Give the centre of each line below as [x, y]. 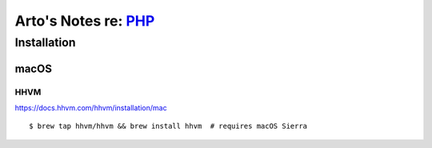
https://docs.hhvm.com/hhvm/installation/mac [91, 107]
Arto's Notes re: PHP [85, 21]
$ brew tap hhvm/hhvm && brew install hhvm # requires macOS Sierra [168, 126]
